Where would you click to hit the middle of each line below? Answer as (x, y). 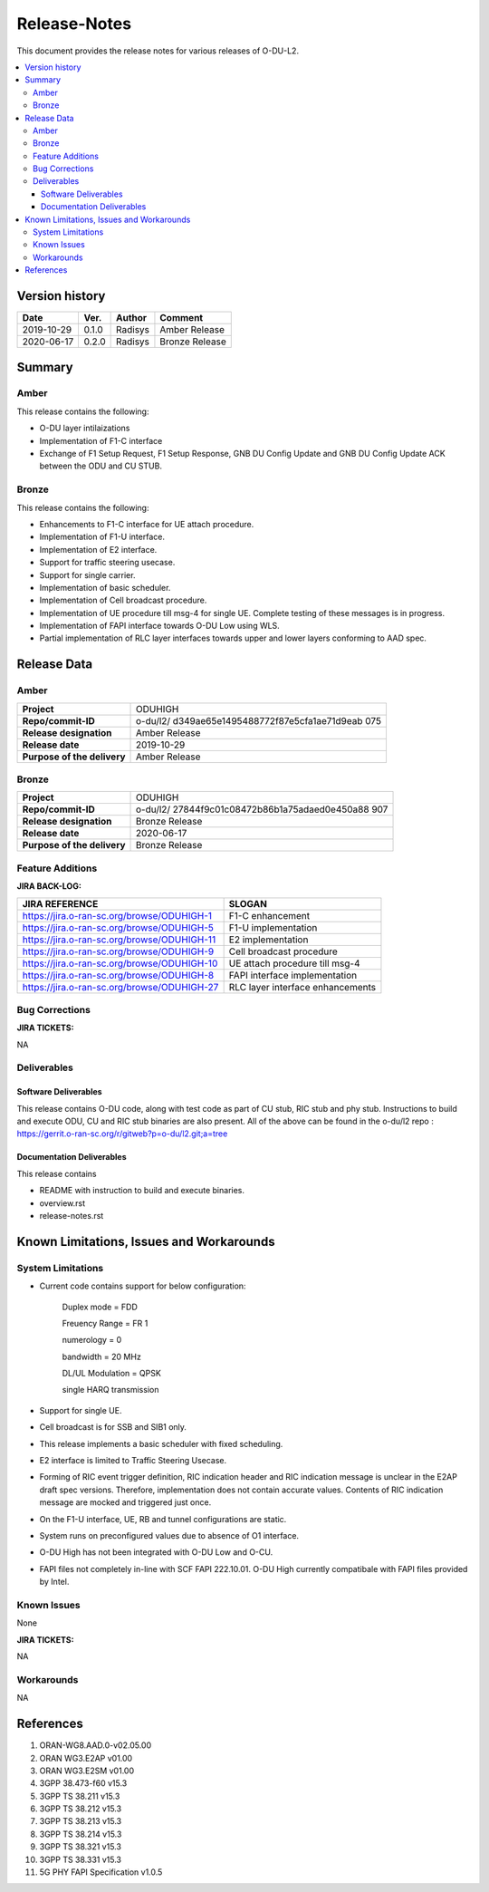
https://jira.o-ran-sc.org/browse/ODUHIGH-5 (118, 927)
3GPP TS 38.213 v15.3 (81, 1821)
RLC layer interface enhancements (302, 987)
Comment (182, 318)
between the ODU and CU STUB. (101, 466)
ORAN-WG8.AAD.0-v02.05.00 (96, 1745)
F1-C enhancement (269, 915)
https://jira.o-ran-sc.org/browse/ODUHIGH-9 (118, 951)
